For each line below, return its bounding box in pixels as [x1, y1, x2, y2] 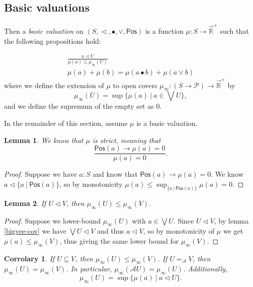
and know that [93, 169, 138, 179]
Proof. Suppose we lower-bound [4, 215, 101, 226]
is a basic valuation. [136, 118, 198, 128]
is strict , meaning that [92, 134, 161, 145]
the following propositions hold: [4, 35, 101, 46]
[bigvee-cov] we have [4, 226, 66, 236]
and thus [97, 226, 124, 236]
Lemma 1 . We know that [4, 134, 83, 145]
